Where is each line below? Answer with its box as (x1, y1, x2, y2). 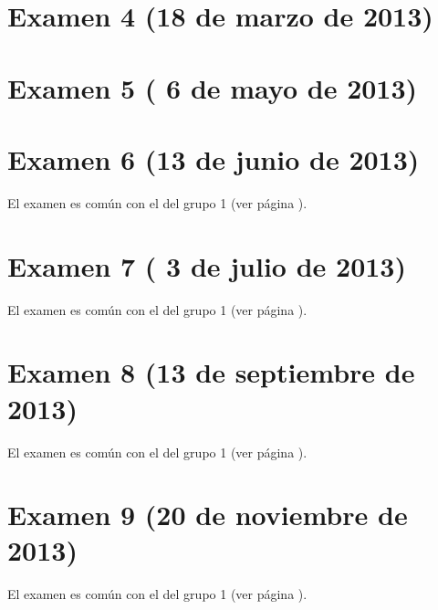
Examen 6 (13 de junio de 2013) (7, 140, 420, 177)
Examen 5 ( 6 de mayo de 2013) (7, 68, 418, 106)
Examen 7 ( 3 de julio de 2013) (7, 247, 406, 284)
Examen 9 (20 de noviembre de (7, 496, 408, 533)
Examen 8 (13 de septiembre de (7, 353, 415, 391)
